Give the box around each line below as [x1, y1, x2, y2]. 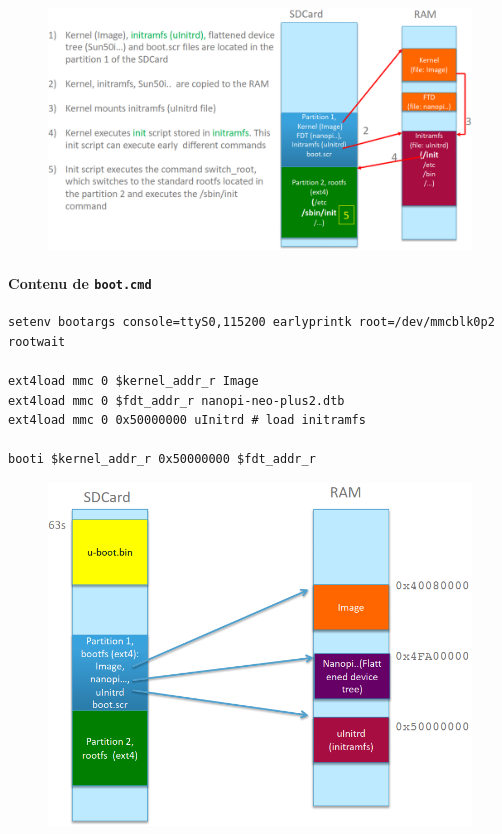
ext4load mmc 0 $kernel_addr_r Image [8, 374, 259, 389]
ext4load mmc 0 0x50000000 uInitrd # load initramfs [8, 413, 366, 428]
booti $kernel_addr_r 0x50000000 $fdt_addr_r [8, 452, 316, 467]
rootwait [8, 334, 66, 349]
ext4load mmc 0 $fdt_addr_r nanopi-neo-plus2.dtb [8, 393, 345, 408]
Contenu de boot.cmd [8, 273, 152, 293]
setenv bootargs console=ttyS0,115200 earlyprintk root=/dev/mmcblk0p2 [8, 315, 495, 330]
